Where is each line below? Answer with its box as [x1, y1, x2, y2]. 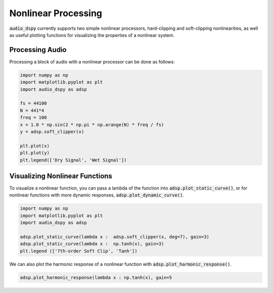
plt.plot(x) [20, 143, 50, 149]
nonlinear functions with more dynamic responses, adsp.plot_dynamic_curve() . [9, 192, 185, 198]
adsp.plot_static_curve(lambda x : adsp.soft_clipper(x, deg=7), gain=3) [20, 234, 210, 239]
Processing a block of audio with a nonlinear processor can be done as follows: [9, 59, 175, 65]
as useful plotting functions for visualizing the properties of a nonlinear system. [9, 32, 174, 38]
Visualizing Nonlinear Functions [9, 172, 112, 180]
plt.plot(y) [20, 150, 50, 156]
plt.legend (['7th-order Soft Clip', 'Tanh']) [20, 248, 138, 254]
